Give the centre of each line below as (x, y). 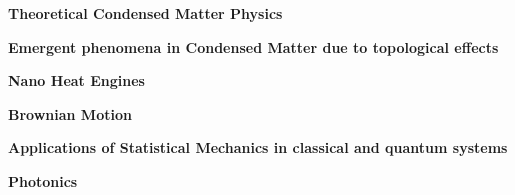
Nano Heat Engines (76, 80)
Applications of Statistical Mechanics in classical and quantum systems (258, 147)
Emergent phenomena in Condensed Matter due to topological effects (253, 46)
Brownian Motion (70, 113)
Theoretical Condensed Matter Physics (145, 13)
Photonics (43, 180)
